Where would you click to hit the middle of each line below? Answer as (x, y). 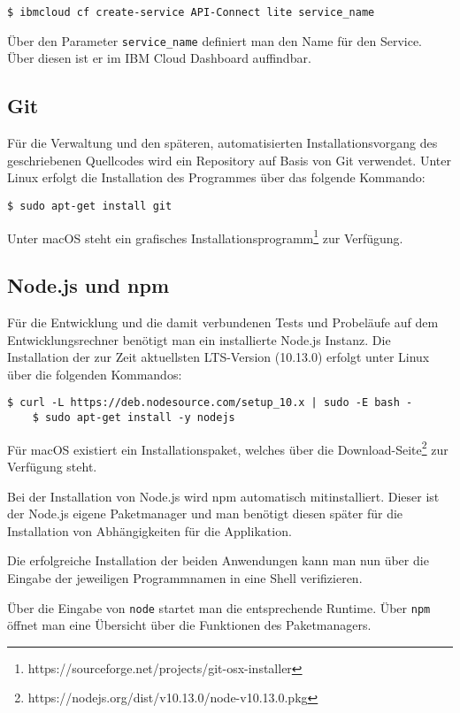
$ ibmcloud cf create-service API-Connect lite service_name (191, 12)
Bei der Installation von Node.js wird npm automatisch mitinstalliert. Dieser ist (223, 496)
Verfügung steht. (52, 466)
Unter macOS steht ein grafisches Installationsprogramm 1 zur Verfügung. (205, 236)
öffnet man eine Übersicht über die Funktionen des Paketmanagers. (189, 625)
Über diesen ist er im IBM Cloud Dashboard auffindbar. (159, 58)
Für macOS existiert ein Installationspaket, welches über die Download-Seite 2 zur (228, 448)
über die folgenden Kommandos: (95, 374)
